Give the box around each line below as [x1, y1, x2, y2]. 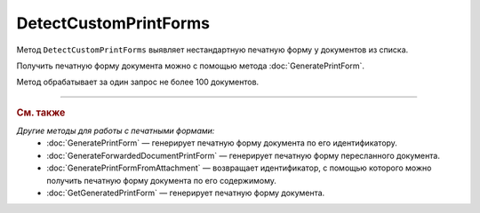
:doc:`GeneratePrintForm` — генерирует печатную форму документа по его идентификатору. [46, 138, 397, 148]
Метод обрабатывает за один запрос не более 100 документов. [16, 76, 260, 88]
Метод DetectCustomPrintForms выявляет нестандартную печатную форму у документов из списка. [16, 44, 409, 55]
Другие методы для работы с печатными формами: [16, 125, 215, 136]
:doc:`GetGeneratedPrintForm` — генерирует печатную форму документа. [46, 187, 325, 198]
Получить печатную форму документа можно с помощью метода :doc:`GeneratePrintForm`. [16, 60, 364, 71]
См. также [16, 106, 66, 119]
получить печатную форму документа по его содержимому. [46, 175, 277, 185]
